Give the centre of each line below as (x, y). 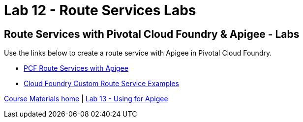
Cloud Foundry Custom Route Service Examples (101, 84)
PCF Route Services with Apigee (76, 68)
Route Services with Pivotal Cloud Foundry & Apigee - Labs (152, 34)
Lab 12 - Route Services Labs (100, 10)
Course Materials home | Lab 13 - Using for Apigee (86, 99)
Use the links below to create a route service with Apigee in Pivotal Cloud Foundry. (138, 53)
